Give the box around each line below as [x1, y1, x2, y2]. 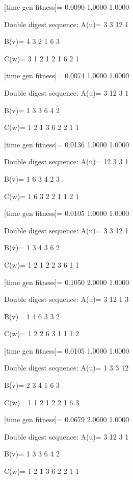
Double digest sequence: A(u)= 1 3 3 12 [4, 362, 129, 373]
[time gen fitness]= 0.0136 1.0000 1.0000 [4, 139, 129, 149]
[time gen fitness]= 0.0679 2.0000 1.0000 [4, 414, 129, 425]
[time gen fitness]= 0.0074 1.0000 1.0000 [4, 70, 129, 81]
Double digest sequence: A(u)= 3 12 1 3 [4, 294, 129, 304]
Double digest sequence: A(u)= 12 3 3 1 [4, 156, 129, 167]
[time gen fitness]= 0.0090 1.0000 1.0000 [4, 2, 129, 12]
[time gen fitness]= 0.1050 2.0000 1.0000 [4, 276, 129, 287]
